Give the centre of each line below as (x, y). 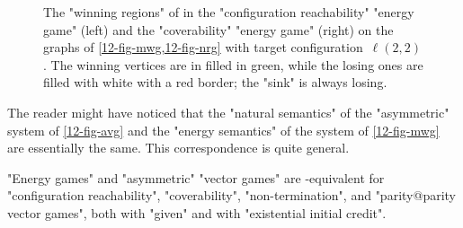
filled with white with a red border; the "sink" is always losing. (215, 82)
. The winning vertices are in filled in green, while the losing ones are (233, 64)
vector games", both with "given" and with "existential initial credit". (197, 212)
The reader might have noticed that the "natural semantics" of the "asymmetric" (228, 112)
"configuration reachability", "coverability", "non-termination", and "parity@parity (231, 195)
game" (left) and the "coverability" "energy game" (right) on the (218, 29)
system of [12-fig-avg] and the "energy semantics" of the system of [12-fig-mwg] (223, 130)
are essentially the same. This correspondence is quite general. (178, 148)
